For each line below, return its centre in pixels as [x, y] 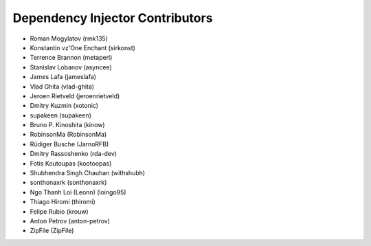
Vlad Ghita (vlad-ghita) [62, 87]
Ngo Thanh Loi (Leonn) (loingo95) [78, 192]
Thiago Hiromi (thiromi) [63, 202]
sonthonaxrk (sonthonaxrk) [68, 183]
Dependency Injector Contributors [113, 18]
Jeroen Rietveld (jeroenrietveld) [75, 96]
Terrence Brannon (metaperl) [71, 58]
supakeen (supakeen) [61, 115]
